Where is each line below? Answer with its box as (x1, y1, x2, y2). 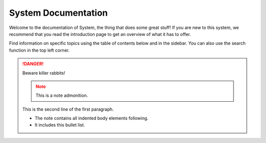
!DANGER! (22, 61, 44, 67)
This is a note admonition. (35, 92, 88, 98)
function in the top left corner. (9, 47, 70, 53)
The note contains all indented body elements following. (34, 115, 149, 121)
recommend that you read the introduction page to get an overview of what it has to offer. (9, 31, 191, 37)
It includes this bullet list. (34, 122, 85, 128)
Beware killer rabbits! (22, 70, 66, 76)
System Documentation (9, 7, 108, 18)
